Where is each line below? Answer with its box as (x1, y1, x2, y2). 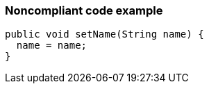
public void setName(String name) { (5, 29, 204, 40)
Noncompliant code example (5, 3, 163, 17)
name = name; (16, 40, 87, 51)
